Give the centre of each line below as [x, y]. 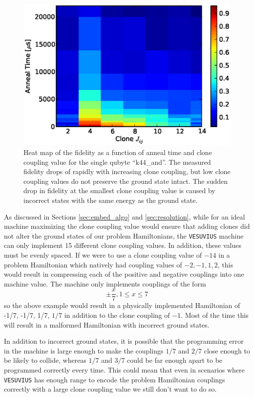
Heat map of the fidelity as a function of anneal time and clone [118, 152]
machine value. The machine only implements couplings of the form [105, 283]
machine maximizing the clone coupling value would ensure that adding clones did [127, 226]
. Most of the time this [215, 315]
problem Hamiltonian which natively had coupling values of [93, 264]
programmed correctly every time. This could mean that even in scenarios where [124, 370]
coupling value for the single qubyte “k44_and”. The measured [117, 162]
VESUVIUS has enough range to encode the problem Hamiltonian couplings [115, 379]
